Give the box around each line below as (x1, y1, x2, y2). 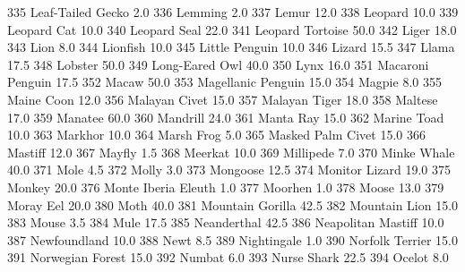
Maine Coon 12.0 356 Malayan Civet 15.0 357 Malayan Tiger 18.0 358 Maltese (7, 89, 438, 108)
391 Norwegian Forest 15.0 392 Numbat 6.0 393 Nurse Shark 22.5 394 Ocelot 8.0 (7, 248, 449, 267)
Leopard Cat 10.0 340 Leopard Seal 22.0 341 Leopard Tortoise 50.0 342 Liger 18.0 (7, 20, 457, 38)
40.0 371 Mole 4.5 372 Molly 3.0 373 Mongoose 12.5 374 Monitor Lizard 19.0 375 (7, 160, 452, 179)
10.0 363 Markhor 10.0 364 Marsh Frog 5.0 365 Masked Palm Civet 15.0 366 (7, 125, 426, 144)
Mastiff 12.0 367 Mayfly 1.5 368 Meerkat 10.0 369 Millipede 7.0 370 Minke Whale (7, 142, 455, 161)
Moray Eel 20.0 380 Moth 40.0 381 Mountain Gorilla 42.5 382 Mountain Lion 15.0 (7, 195, 459, 214)
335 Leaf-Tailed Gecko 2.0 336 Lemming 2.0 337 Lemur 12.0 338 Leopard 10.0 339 (7, 3, 459, 21)
